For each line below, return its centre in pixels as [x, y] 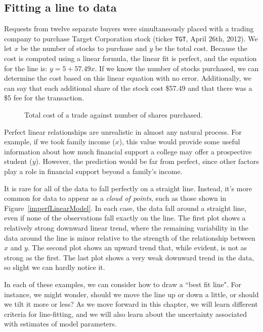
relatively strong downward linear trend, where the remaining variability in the [126, 227]
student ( [18, 161]
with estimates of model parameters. [60, 324]
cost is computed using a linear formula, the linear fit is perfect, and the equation [130, 58]
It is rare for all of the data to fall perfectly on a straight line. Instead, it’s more [128, 188]
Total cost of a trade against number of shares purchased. [114, 115]
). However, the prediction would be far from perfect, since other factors [147, 161]
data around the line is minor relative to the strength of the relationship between [130, 237]
